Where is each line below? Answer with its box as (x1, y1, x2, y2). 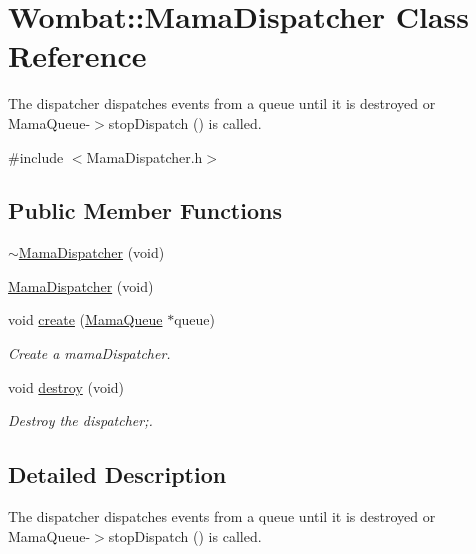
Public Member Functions (8, 195, 282, 226)
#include (8, 146, 64, 167)
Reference (8, 35, 147, 76)
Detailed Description (8, 459, 227, 490)
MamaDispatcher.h (86, 146, 203, 167)
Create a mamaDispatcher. (8, 343, 171, 364)
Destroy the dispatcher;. (8, 410, 153, 431)
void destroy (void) (8, 376, 125, 397)
